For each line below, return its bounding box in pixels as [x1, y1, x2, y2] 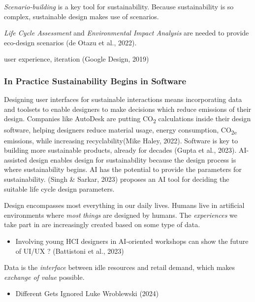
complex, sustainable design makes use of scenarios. [4, 11, 159, 21]
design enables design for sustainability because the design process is [29, 154, 236, 165]
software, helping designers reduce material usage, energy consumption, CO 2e [4, 124, 237, 136]
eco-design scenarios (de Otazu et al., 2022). [4, 37, 137, 47]
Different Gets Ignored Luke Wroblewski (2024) [15, 288, 159, 299]
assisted [4, 154, 27, 165]
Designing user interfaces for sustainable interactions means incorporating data [4, 94, 242, 104]
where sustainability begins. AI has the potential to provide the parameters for [4, 164, 242, 174]
